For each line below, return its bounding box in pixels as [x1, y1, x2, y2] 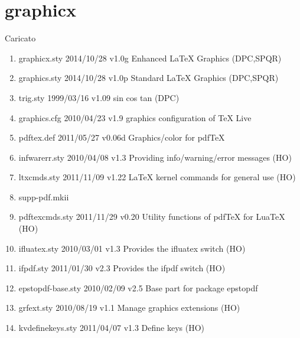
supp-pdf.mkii [18, 190, 69, 203]
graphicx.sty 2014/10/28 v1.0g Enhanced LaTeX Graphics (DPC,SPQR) [18, 51, 282, 64]
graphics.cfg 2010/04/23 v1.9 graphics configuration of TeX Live [18, 111, 252, 123]
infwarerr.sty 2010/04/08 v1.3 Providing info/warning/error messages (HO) [18, 151, 292, 163]
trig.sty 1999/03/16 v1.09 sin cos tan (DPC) [18, 91, 180, 103]
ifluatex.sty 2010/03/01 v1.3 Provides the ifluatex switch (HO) [18, 242, 246, 254]
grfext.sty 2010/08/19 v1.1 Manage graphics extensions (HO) [18, 301, 240, 314]
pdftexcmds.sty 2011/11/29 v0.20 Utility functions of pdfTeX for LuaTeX [18, 210, 285, 223]
